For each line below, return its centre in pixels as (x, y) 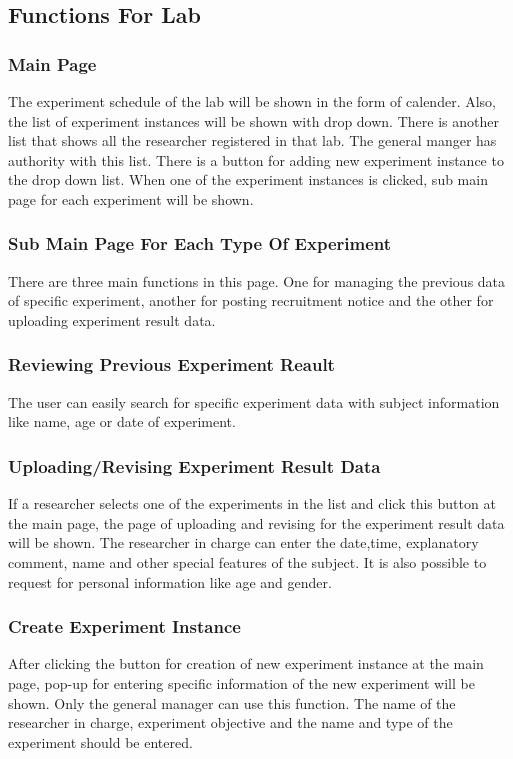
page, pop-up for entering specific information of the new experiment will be (241, 682)
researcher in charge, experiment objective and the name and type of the (230, 722)
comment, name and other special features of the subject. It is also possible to (247, 561)
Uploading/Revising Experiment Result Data (194, 465)
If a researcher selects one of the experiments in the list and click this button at (252, 503)
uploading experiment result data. (112, 319)
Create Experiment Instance (124, 626)
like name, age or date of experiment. (122, 421)
